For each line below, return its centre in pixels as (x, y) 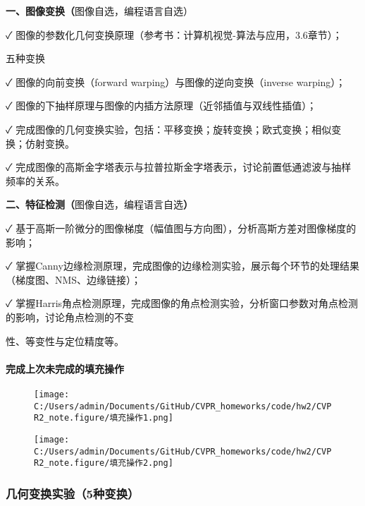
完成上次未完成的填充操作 (65, 368)
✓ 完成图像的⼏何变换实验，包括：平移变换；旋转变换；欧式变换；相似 (169, 129)
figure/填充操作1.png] (124, 418)
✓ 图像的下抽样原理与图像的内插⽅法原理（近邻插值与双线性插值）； (161, 106)
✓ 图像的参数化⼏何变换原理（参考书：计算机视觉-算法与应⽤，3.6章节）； (174, 34)
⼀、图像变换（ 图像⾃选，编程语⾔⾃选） (99, 11)
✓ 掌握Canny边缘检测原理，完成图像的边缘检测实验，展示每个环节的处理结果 (182, 266)
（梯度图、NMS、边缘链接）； (74, 279)
